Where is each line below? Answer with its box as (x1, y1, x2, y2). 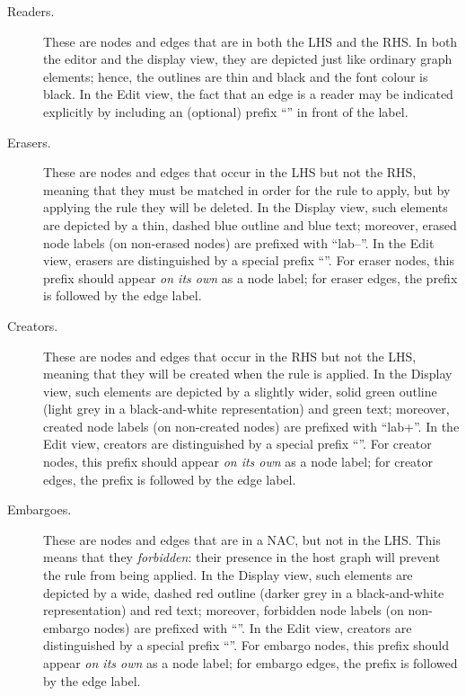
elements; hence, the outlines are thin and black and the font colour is (43, 67, 428, 85)
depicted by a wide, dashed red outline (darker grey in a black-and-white (43, 583, 444, 602)
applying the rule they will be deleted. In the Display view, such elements (43, 198, 448, 217)
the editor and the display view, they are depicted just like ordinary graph (43, 49, 453, 68)
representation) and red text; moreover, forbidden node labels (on (43, 601, 404, 620)
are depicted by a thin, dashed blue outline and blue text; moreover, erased (43, 215, 457, 234)
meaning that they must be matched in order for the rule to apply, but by (43, 180, 451, 199)
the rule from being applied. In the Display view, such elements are (43, 566, 413, 584)
